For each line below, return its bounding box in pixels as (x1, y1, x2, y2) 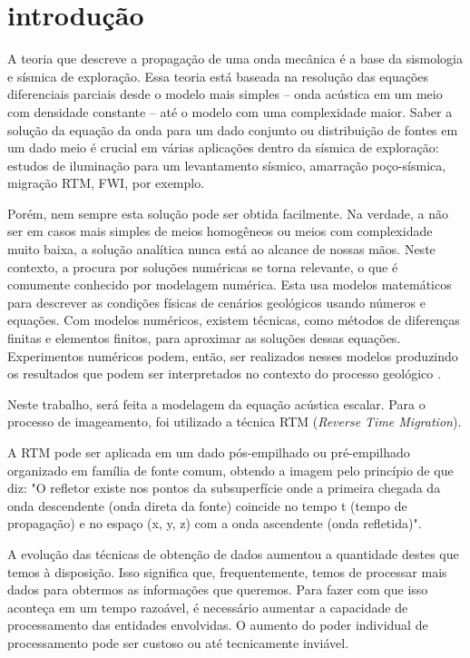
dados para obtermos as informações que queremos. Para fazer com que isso (7, 580, 428, 599)
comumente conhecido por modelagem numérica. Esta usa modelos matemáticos (7, 275, 452, 294)
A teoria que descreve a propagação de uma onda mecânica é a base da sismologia (7, 49, 464, 68)
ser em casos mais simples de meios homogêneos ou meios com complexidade (7, 221, 433, 241)
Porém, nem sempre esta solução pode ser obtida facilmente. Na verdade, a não (7, 203, 448, 222)
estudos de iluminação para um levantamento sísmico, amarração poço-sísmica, (7, 155, 446, 174)
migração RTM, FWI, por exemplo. (7, 173, 205, 192)
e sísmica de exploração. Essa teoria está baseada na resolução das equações (7, 66, 429, 85)
